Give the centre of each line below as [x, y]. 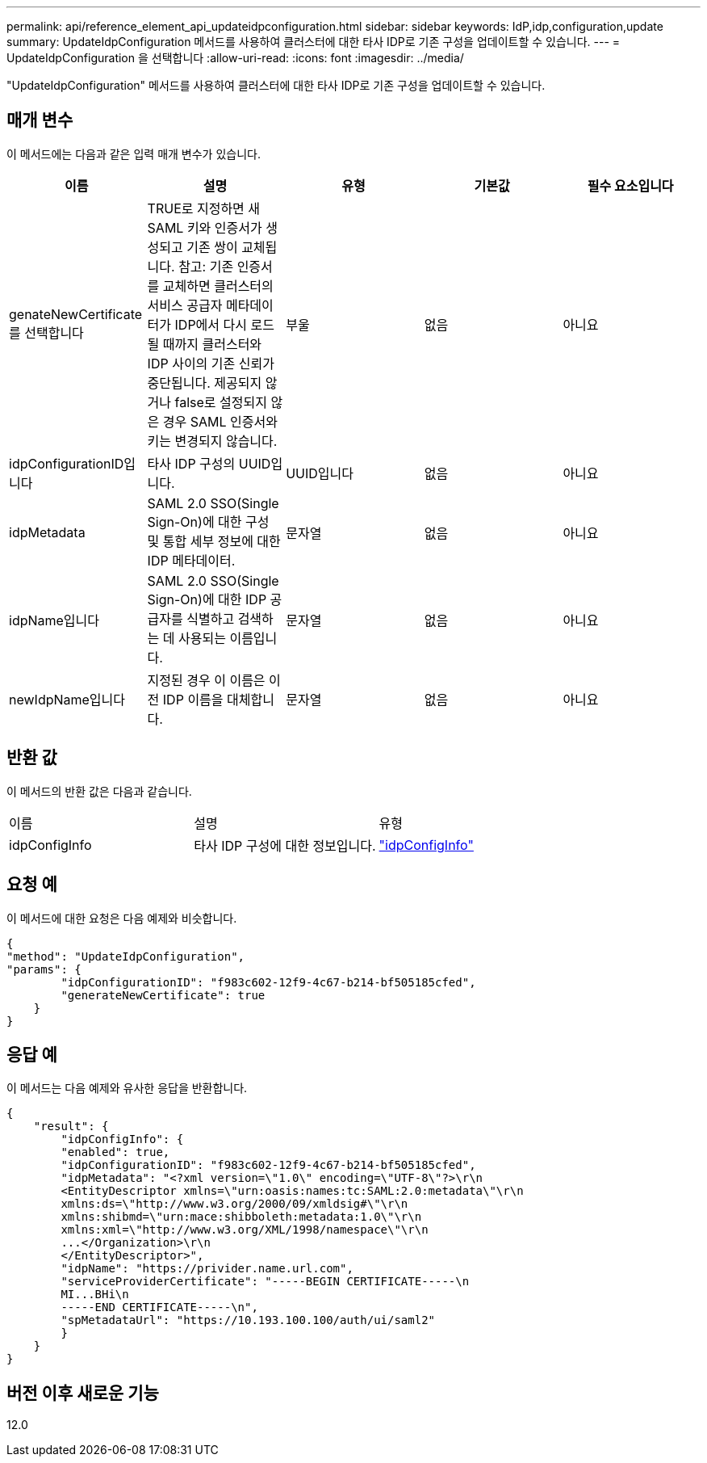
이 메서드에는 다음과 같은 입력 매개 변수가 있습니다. [134, 153]
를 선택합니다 [46, 332]
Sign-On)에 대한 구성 [208, 521]
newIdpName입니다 [67, 699]
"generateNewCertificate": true [163, 995]
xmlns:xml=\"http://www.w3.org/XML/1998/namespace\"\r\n [245, 1230]
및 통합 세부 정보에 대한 [214, 541]
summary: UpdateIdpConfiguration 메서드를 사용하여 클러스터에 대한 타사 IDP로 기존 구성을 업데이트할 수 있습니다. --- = [314, 42]
